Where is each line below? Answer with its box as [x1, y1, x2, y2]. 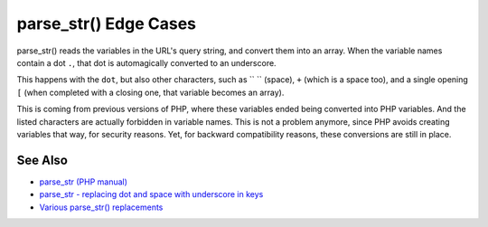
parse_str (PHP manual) [39, 176, 128, 187]
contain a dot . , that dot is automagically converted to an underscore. [16, 57, 277, 68]
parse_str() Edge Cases [16, 14, 197, 33]
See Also [16, 152, 68, 167]
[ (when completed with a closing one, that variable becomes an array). [16, 87, 285, 98]
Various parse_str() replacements [39, 202, 164, 213]
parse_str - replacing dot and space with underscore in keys [39, 189, 264, 200]
